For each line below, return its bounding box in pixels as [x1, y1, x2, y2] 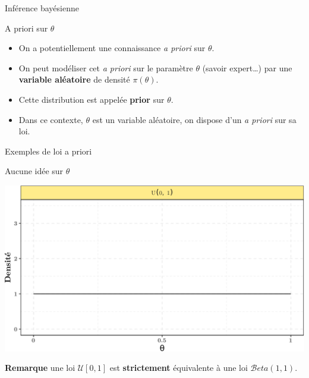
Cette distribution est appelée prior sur [18, 93, 165, 105]
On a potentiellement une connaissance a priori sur [18, 42, 206, 54]
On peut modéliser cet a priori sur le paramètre [18, 61, 193, 74]
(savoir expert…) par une [202, 61, 292, 74]
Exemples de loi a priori [5, 144, 92, 157]
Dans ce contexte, [18, 113, 83, 125]
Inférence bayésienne [5, 2, 79, 14]
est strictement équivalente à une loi [109, 361, 248, 374]
